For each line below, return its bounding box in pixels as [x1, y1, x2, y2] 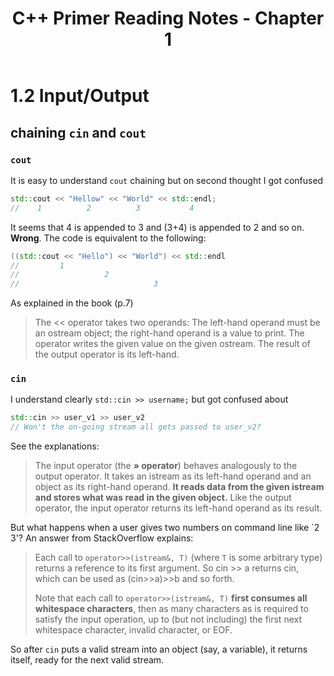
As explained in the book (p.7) [10, 297, 134, 309]
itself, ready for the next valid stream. [10, 654, 165, 666]
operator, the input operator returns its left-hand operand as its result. [34, 502, 323, 514]
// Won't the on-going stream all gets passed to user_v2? [10, 422, 262, 432]
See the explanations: [10, 440, 100, 452]
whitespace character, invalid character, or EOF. [34, 624, 233, 636]
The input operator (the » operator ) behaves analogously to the [34, 460, 298, 472]
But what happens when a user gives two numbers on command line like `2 [10, 522, 320, 534]
